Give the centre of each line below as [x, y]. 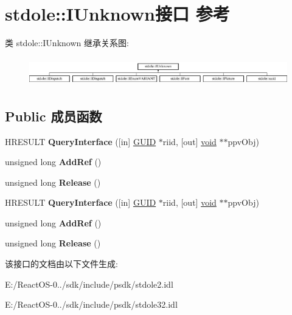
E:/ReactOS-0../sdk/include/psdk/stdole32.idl [91, 304]
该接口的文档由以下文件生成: [61, 264]
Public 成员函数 [54, 116]
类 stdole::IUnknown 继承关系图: [67, 43]
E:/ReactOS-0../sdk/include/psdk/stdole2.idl [89, 284]
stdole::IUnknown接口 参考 [117, 14]
